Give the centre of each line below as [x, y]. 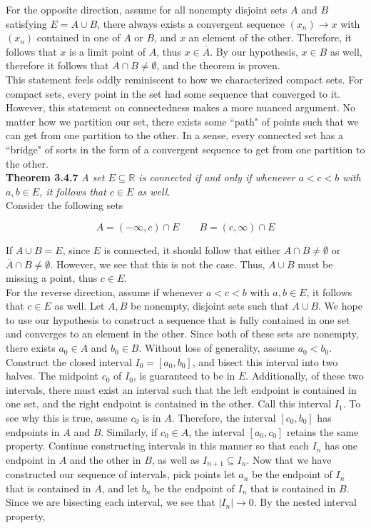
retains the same [322, 431]
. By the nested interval [305, 502]
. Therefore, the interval [224, 418]
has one [341, 446]
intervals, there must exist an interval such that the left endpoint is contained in [181, 389]
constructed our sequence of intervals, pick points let [121, 474]
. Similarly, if [129, 431]
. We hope [340, 306]
